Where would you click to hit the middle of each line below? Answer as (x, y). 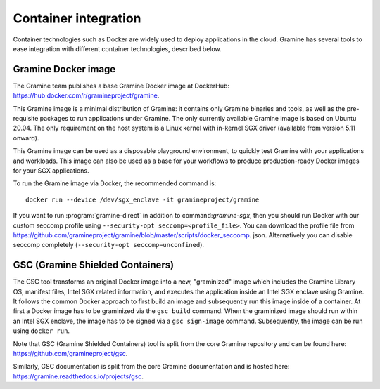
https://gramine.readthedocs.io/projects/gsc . (78, 376)
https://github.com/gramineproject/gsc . (70, 353)
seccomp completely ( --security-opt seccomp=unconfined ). (108, 245)
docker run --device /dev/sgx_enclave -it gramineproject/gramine (142, 199)
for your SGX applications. (51, 170)
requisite (26, 119)
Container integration (77, 18)
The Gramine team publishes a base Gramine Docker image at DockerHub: (121, 86)
